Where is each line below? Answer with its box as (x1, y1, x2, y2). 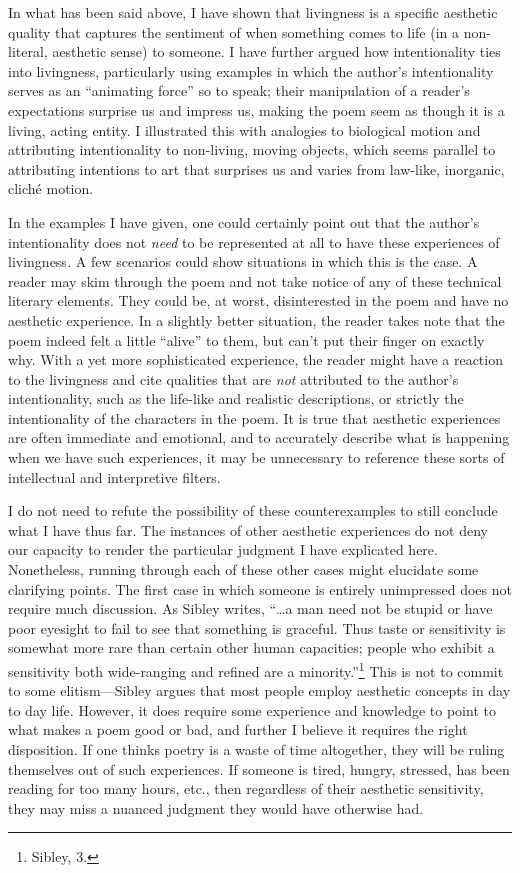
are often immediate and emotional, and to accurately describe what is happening (8, 427, 510, 448)
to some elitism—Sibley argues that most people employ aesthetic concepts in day (8, 680, 511, 701)
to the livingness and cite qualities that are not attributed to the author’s (8, 368, 459, 389)
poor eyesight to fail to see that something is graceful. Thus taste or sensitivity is (8, 617, 506, 638)
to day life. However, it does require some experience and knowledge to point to (8, 699, 496, 720)
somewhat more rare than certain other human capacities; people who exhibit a (8, 637, 495, 658)
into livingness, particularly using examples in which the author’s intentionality (8, 60, 494, 81)
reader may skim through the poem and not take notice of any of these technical (8, 270, 502, 291)
